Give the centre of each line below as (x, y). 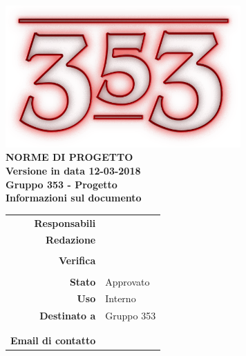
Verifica (77, 260)
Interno (121, 298)
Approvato (127, 281)
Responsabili (65, 222)
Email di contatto (53, 340)
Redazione (71, 240)
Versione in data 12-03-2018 (73, 170)
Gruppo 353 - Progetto (61, 184)
